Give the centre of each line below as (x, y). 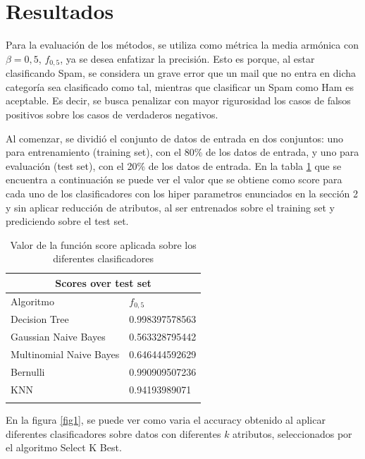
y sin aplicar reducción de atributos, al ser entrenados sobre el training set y (171, 207)
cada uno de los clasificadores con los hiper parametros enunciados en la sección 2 (182, 193)
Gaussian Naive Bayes (58, 337)
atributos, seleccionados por (292, 433)
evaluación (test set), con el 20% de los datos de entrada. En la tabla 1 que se (174, 165)
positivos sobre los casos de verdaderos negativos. (112, 114)
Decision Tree (40, 319)
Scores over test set (103, 282)
